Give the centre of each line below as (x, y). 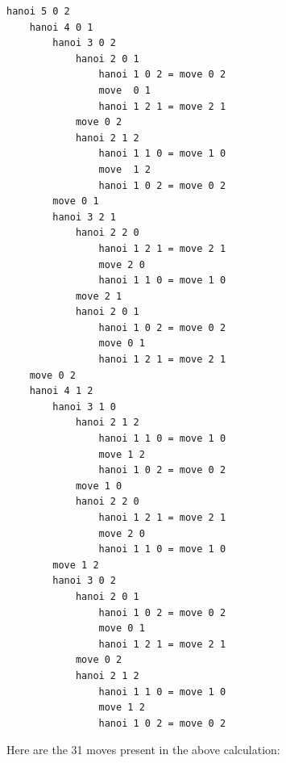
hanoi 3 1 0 (85, 407)
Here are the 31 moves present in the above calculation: (143, 750)
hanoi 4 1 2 (61, 391)
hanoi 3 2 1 (85, 217)
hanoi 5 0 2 (38, 11)
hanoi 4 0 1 (61, 27)
